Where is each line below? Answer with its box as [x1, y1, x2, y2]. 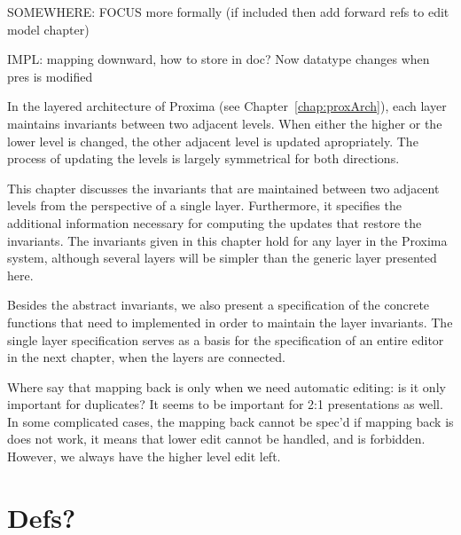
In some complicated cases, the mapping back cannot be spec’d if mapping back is [7, 412, 454, 430]
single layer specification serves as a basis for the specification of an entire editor [7, 330, 444, 349]
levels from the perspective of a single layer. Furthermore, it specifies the [7, 196, 402, 215]
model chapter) [7, 20, 90, 38]
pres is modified [7, 67, 93, 85]
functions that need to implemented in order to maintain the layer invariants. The [7, 312, 453, 331]
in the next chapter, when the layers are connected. [7, 348, 286, 366]
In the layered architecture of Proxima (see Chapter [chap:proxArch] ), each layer [7, 97, 447, 115]
